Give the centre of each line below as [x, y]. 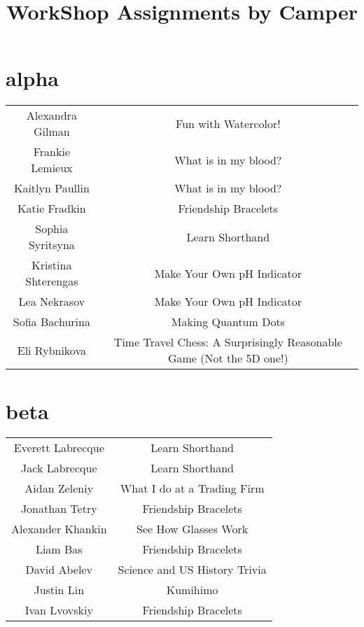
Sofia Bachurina [51, 322]
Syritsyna [51, 245]
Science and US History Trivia [192, 570]
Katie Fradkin [52, 209]
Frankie [52, 152]
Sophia [52, 229]
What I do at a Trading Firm [192, 488]
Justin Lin [59, 590]
